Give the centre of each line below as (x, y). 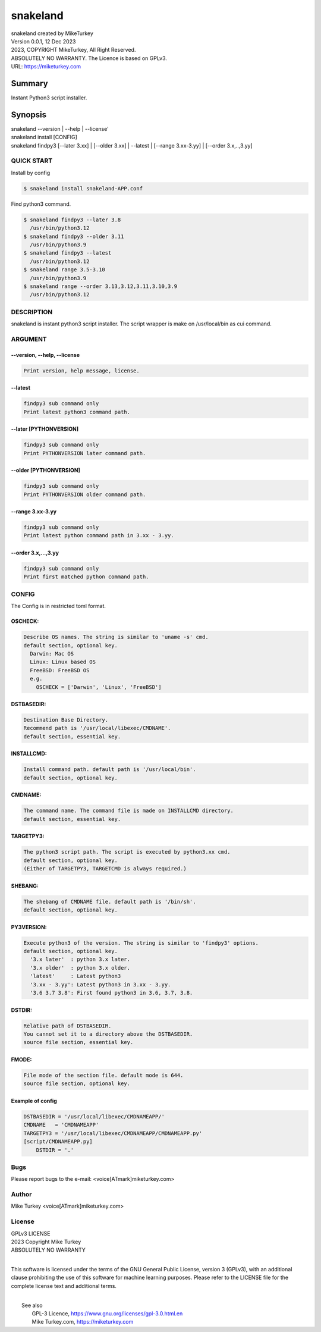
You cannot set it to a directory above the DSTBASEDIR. (108, 1034)
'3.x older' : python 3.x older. (80, 968)
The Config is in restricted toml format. (59, 606)
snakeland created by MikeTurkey (52, 33)
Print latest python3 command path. (77, 412)
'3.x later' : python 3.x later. (80, 960)
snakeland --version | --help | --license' (60, 129)
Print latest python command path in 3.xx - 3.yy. (99, 536)
